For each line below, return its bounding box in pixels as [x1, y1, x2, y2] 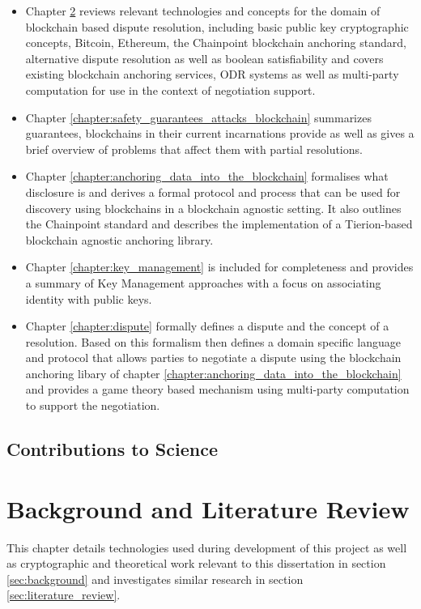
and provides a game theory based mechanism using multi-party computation [25, 381, 410, 398]
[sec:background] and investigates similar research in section [6, 570, 304, 587]
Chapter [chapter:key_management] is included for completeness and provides [25, 258, 414, 275]
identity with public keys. [25, 290, 152, 307]
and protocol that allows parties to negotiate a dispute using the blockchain [25, 349, 402, 366]
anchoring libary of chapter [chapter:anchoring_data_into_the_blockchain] [25, 364, 402, 381]
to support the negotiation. [25, 397, 160, 414]
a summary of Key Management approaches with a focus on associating [25, 274, 381, 291]
